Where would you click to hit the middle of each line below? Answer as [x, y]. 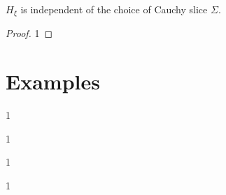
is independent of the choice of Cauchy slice [114, 9]
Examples [53, 81]
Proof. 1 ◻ [29, 33]
